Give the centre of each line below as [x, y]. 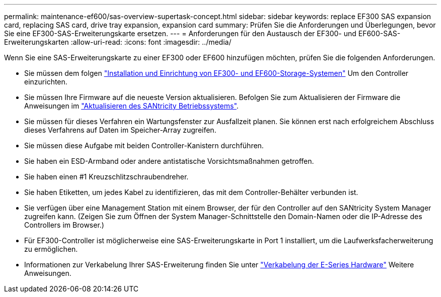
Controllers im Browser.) [64, 225]
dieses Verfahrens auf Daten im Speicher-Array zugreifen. [120, 130]
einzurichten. [46, 82]
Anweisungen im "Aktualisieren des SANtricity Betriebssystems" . [131, 106]
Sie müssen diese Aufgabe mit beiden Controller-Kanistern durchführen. [144, 145]
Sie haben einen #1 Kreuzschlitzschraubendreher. [106, 177]
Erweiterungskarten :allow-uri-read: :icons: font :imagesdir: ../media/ [118, 42]
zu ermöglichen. [51, 249]
